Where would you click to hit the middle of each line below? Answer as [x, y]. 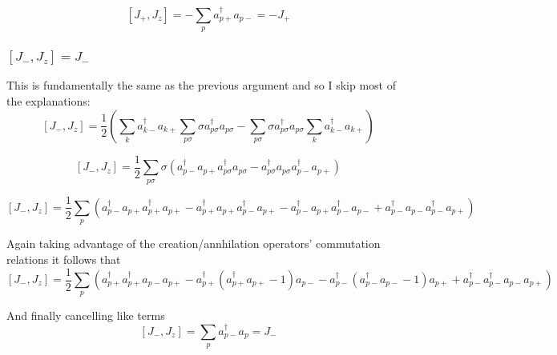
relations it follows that [64, 259]
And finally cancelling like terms [86, 315]
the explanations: [48, 101]
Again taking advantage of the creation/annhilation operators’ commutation [194, 243]
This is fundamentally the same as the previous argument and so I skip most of [201, 85]
